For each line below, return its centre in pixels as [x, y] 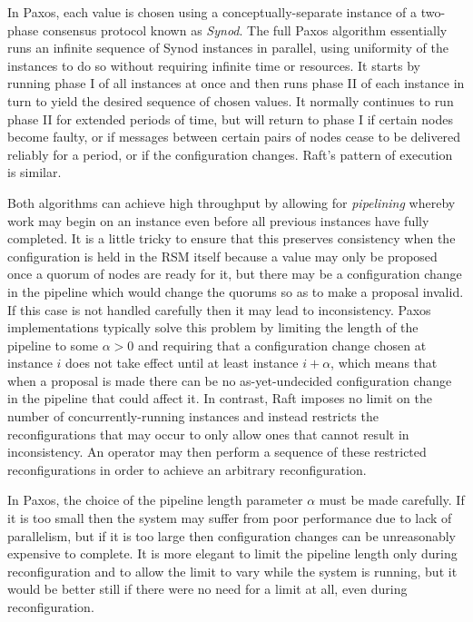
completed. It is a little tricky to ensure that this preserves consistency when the [232, 238]
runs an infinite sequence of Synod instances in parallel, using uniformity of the [228, 48]
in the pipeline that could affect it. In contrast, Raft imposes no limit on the [220, 398]
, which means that [384, 363]
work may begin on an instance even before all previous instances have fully [218, 220]
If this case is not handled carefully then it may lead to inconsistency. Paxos [219, 309]
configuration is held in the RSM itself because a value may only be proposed [222, 256]
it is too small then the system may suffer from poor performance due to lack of [230, 518]
